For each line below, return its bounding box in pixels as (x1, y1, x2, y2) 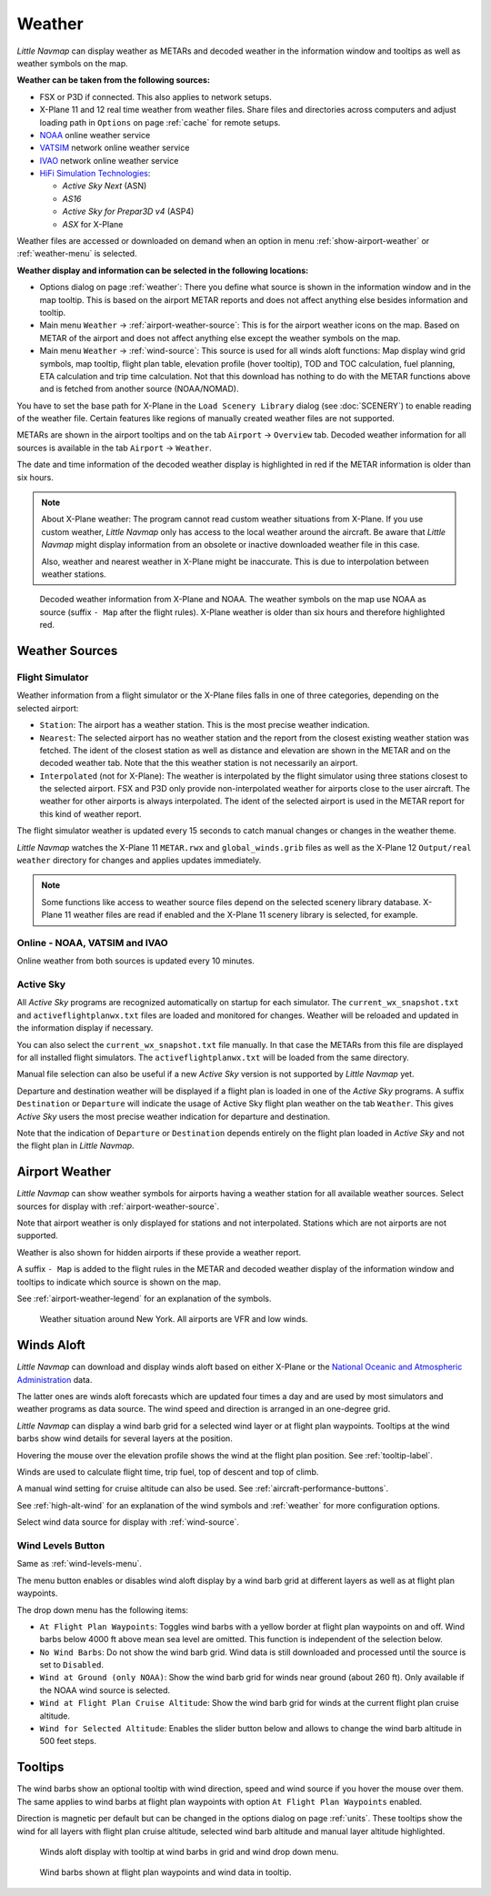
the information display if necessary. (16, 1023, 154, 1034)
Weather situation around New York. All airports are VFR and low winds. (39, 1314, 308, 1325)
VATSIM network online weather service (39, 142, 190, 154)
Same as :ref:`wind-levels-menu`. (16, 1558, 143, 1569)
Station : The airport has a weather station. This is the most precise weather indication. (39, 720, 370, 731)
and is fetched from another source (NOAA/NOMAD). (39, 383, 239, 395)
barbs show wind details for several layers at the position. (16, 1433, 234, 1444)
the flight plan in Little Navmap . (16, 1140, 135, 1151)
